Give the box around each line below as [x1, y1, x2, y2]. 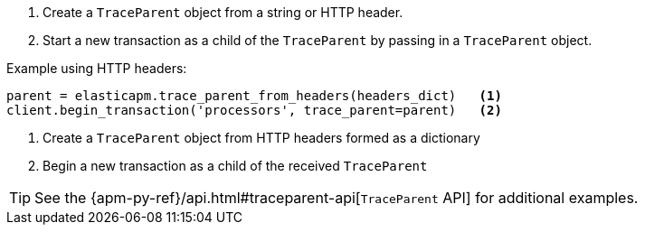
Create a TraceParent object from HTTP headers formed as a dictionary [43, 130, 480, 145]
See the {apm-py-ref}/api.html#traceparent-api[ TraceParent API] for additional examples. [34, 189, 639, 207]
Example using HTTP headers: [6, 60, 187, 76]
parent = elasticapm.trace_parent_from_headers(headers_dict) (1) [6, 88, 502, 103]
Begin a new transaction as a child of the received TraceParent [43, 158, 428, 173]
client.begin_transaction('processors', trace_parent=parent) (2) [6, 103, 502, 117]
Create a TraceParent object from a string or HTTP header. [43, 5, 403, 20]
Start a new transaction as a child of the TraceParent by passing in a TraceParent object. [43, 32, 593, 48]
